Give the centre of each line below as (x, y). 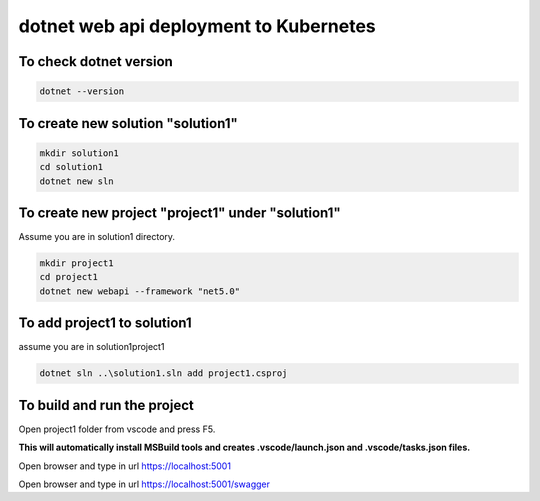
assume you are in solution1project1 (91, 347)
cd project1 (69, 277)
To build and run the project (106, 405)
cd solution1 (71, 167)
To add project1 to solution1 (105, 323)
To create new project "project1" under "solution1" (179, 212)
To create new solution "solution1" (128, 123)
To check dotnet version (96, 61)
